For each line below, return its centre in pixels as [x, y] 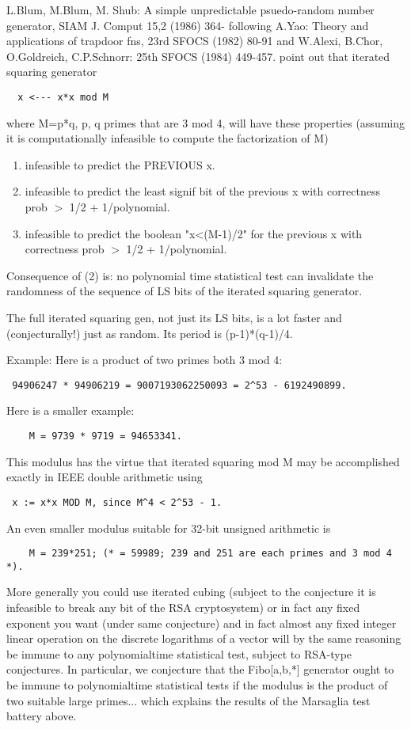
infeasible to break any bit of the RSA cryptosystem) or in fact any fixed [183, 607]
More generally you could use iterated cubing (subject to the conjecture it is [191, 592]
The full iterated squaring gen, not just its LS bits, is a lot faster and [174, 317]
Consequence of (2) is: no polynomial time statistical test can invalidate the [190, 275]
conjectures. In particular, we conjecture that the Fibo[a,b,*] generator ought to [200, 669]
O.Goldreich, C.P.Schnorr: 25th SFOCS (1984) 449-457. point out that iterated [198, 56]
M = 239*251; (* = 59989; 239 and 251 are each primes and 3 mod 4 [210, 554]
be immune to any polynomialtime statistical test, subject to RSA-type [179, 653]
